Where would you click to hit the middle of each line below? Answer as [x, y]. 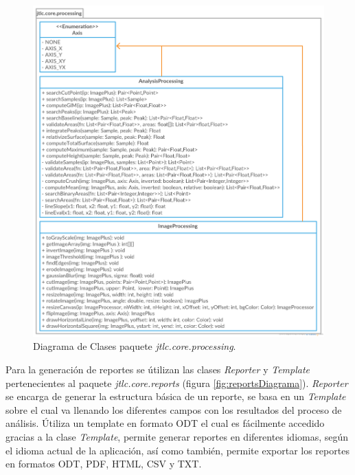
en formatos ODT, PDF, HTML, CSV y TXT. [104, 464]
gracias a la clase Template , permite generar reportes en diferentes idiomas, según [177, 437]
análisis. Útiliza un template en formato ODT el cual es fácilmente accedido [165, 423]
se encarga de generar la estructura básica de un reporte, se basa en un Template [176, 396]
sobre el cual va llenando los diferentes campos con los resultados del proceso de [174, 409]
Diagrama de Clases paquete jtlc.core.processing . [135, 346]
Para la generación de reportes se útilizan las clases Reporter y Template [158, 369]
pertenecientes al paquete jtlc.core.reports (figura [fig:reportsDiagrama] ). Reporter [177, 383]
